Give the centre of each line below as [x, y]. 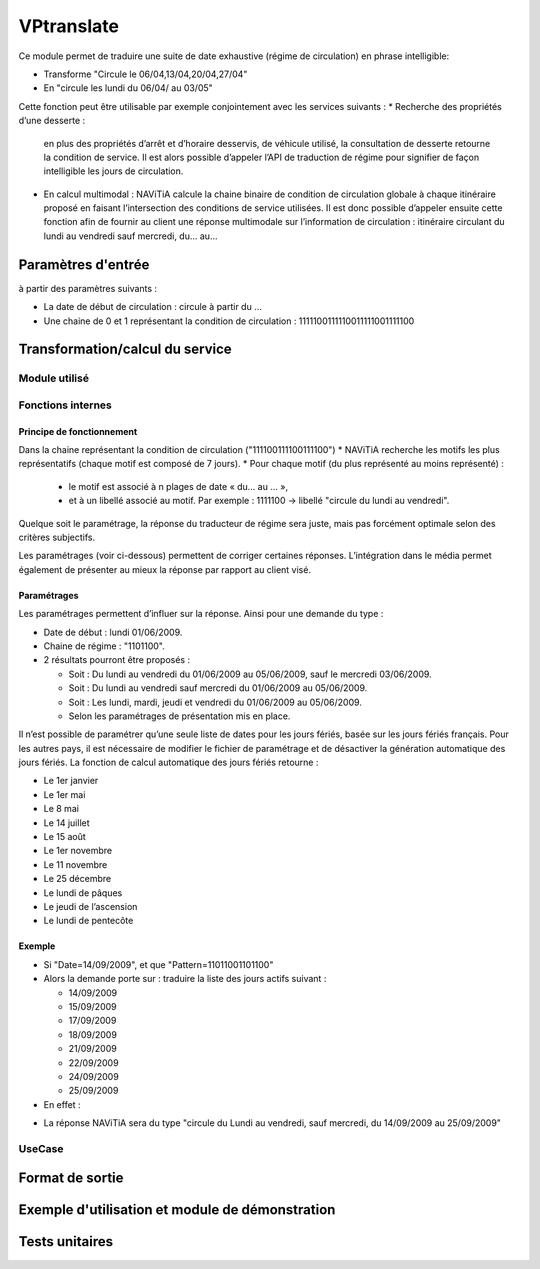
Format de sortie [71, 1178]
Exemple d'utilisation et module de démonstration [177, 1210]
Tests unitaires [66, 1241]
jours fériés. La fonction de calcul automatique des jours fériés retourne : [168, 762]
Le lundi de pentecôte [88, 921]
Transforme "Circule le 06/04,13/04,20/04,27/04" [145, 74]
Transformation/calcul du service [125, 349]
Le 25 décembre [77, 879]
